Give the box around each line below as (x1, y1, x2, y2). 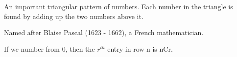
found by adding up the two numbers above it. (4, 11, 143, 21)
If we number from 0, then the (4, 43, 95, 54)
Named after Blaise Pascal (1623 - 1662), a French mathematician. (4, 27, 204, 38)
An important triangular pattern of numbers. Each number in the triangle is (4, 1, 233, 11)
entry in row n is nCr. (107, 43, 173, 54)
